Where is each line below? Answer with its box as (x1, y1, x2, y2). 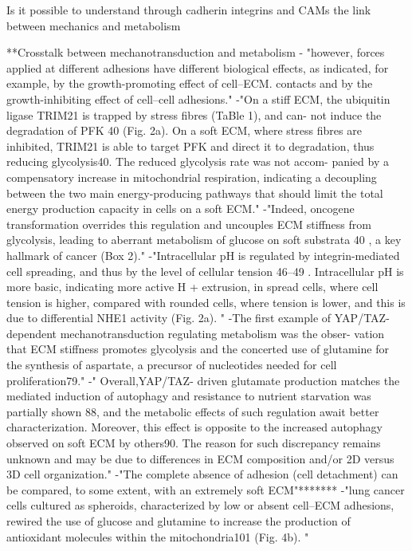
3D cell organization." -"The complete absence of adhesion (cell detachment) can (6, 466, 398, 482)
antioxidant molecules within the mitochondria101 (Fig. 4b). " (6, 528, 309, 545)
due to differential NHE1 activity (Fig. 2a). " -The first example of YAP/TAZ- (6, 309, 390, 326)
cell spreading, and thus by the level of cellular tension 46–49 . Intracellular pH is (6, 262, 404, 279)
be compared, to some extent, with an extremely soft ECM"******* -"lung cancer (6, 481, 405, 498)
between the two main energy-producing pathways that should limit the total (6, 184, 383, 201)
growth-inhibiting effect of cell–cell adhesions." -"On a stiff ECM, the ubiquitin (6, 90, 390, 107)
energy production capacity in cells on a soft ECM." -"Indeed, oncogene (6, 200, 355, 217)
